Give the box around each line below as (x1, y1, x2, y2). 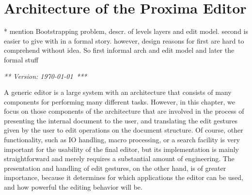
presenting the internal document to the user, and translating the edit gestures (4, 115, 238, 125)
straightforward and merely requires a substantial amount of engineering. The (4, 153, 235, 164)
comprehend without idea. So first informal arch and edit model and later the (4, 45, 235, 55)
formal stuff (4, 54, 38, 64)
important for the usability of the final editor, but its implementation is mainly (4, 144, 239, 154)
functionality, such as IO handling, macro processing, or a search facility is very (4, 135, 240, 145)
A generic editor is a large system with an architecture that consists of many (4, 87, 232, 97)
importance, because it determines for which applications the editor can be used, (4, 172, 243, 182)
